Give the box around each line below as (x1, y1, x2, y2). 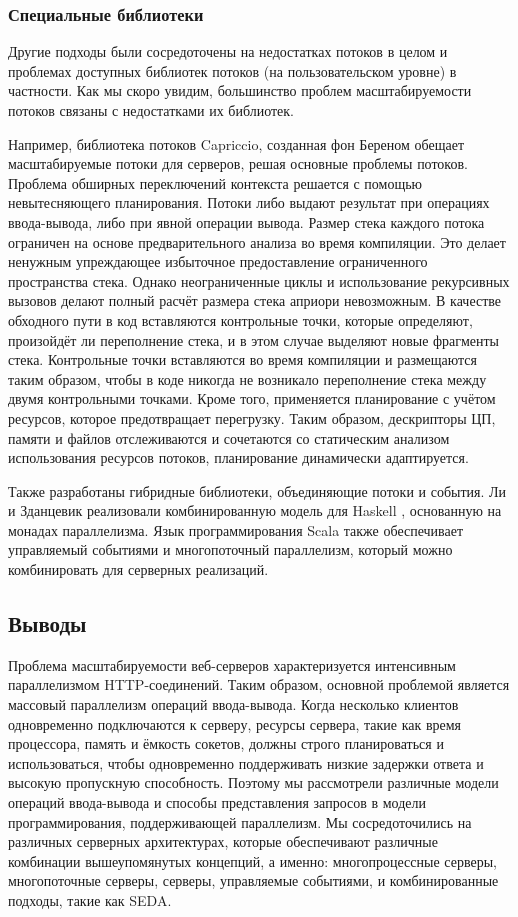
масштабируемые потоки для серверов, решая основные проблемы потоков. (8, 153, 468, 174)
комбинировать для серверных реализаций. (8, 559, 269, 580)
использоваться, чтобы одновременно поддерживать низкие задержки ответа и (8, 752, 484, 773)
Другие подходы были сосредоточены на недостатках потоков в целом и (8, 41, 448, 62)
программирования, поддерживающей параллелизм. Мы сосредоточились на (8, 811, 472, 832)
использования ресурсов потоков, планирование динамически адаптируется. (8, 447, 469, 468)
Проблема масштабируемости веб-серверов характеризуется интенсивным (8, 654, 456, 675)
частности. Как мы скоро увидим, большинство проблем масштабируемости (8, 80, 472, 101)
